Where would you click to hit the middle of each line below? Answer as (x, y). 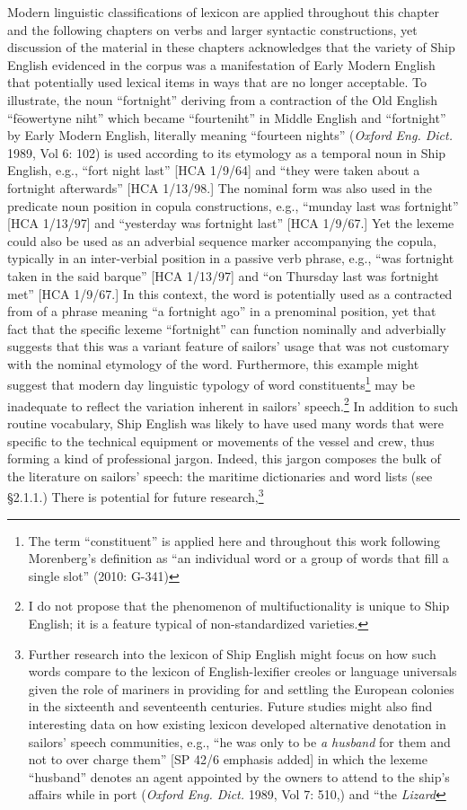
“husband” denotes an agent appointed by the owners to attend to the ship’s (239, 776)
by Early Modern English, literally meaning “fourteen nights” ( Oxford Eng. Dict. (230, 135)
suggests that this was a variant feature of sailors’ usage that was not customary (229, 346)
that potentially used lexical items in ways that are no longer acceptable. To (217, 82)
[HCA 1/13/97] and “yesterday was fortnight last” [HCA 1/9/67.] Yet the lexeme (231, 223)
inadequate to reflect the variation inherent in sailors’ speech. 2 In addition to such (233, 404)
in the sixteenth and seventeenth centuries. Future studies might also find (230, 706)
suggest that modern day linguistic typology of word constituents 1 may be (211, 383)
